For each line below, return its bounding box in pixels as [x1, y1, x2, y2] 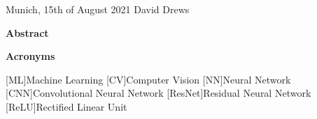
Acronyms [6, 49, 55, 63]
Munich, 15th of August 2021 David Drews [6, 2, 190, 16]
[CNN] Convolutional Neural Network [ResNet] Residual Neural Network [6, 86, 311, 100]
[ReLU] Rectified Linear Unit [6, 99, 127, 113]
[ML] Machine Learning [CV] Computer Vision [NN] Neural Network [6, 72, 291, 86]
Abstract [6, 25, 49, 40]
